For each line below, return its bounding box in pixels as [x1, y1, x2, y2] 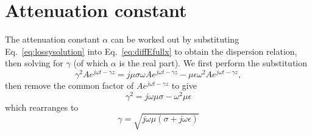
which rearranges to [5, 100, 79, 113]
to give [171, 78, 197, 91]
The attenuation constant [5, 33, 100, 46]
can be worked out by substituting [110, 33, 239, 46]
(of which [73, 57, 108, 69]
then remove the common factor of [5, 78, 134, 91]
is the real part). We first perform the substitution [119, 57, 308, 69]
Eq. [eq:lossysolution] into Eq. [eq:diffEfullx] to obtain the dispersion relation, [5, 44, 297, 57]
